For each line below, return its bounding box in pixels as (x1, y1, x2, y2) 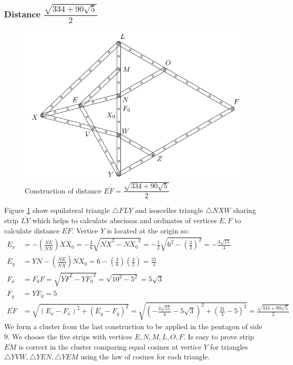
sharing (233, 205, 256, 216)
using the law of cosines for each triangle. (80, 351, 210, 362)
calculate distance (4, 225, 60, 235)
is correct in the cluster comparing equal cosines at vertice (18, 341, 201, 352)
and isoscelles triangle (135, 205, 203, 216)
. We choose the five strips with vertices (8, 331, 133, 341)
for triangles (210, 341, 248, 352)
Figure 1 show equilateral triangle (4, 205, 110, 216)
